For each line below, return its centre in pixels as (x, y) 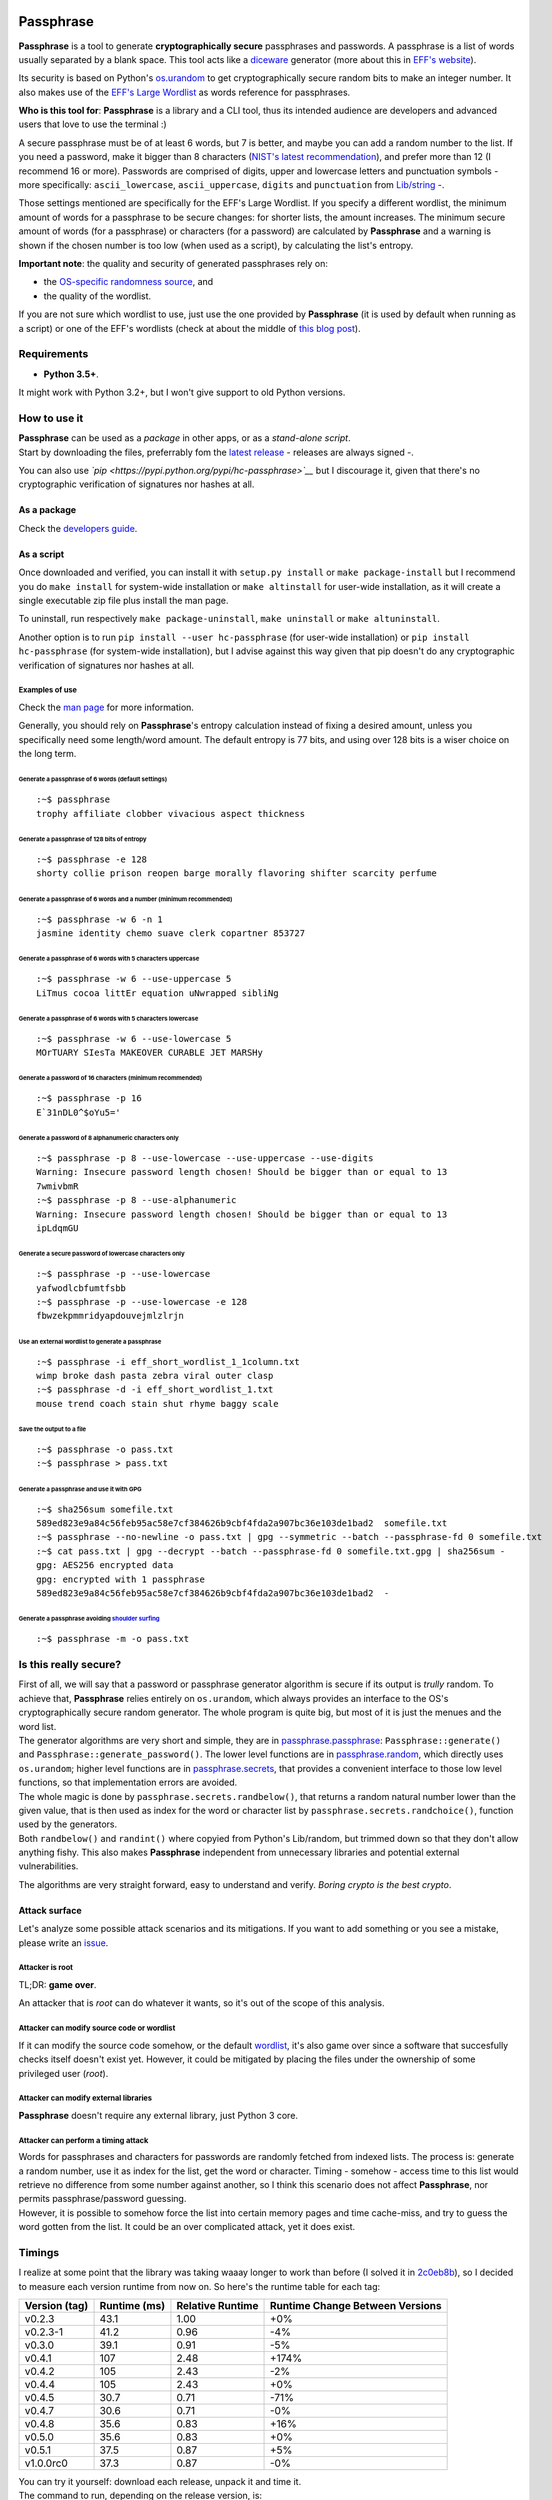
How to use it (51, 418)
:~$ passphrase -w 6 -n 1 (100, 919)
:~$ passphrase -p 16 (89, 1098)
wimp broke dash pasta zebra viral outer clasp (155, 1376)
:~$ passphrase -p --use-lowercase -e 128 (142, 1302)
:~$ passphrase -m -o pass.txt (113, 1639)
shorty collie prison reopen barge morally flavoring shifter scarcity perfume (236, 873)
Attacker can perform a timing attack (83, 2140)
